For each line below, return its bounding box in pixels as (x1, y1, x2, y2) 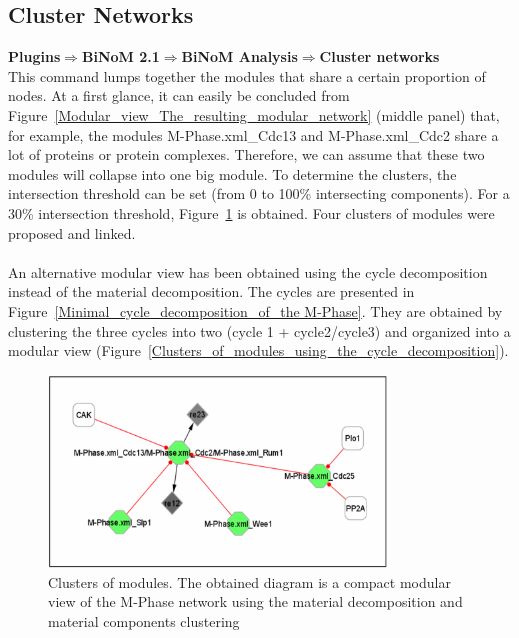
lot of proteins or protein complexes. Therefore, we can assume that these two (8, 144, 485, 165)
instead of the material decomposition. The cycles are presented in (8, 281, 415, 302)
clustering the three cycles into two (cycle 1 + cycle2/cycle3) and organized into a (8, 320, 511, 341)
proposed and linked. (8, 222, 136, 243)
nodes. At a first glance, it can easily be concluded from (8, 85, 350, 106)
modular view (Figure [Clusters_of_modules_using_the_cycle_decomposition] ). (8, 340, 509, 361)
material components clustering (48, 610, 240, 631)
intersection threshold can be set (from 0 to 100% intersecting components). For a (8, 183, 510, 204)
